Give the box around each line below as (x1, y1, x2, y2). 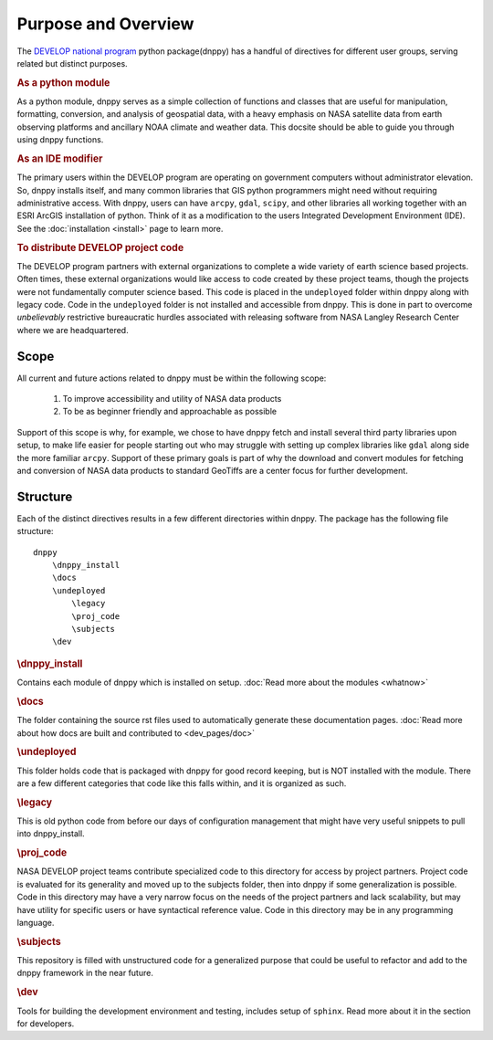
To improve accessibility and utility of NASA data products (62, 394, 282, 404)
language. (16, 918, 55, 929)
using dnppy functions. (16, 134, 104, 145)
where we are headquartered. (16, 324, 129, 335)
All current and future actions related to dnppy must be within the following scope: (16, 373, 327, 383)
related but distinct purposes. (16, 58, 128, 68)
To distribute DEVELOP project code (16, 241, 184, 254)
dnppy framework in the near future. (16, 968, 154, 979)
